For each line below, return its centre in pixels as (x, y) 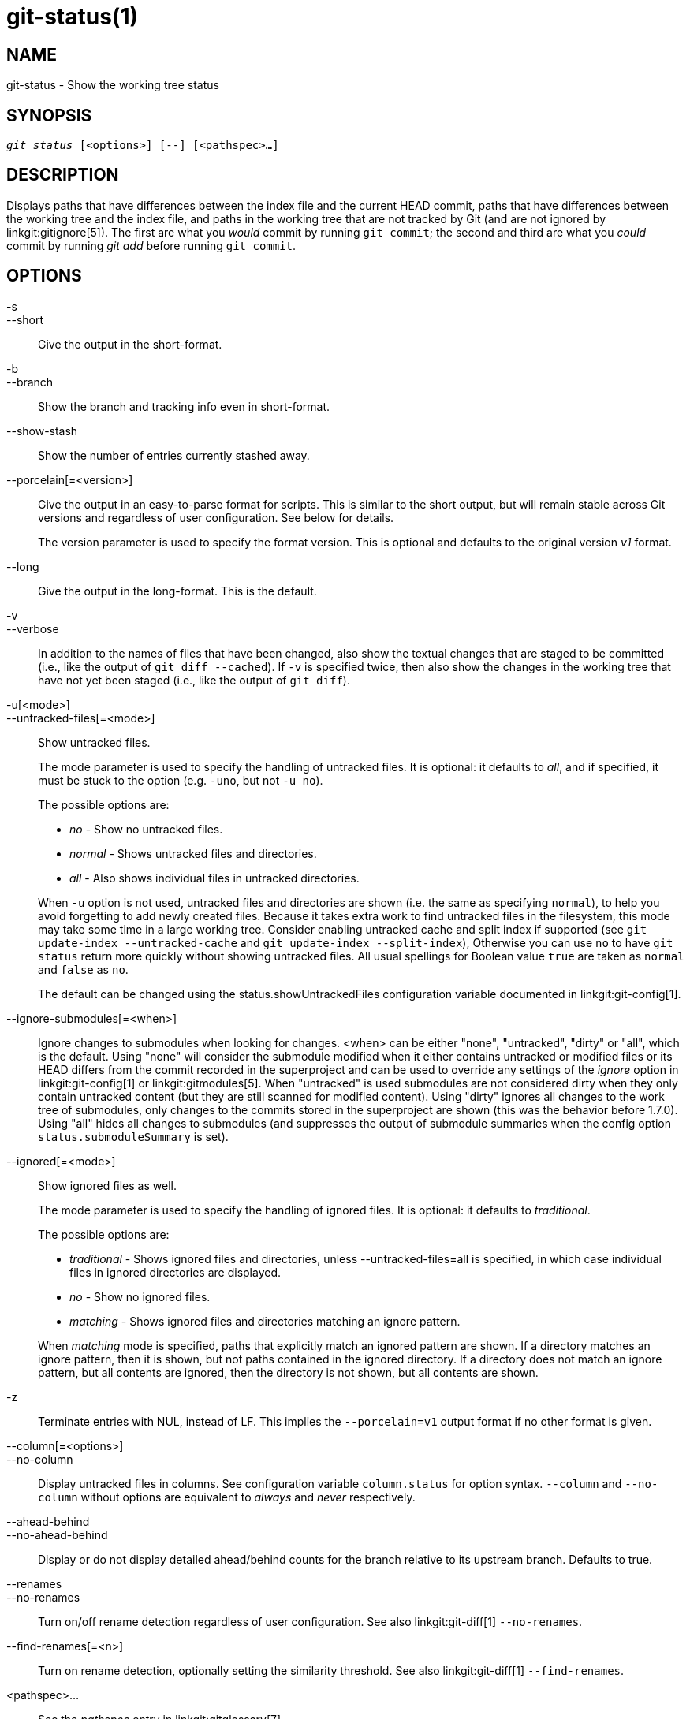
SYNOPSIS (49, 115)
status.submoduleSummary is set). (133, 1136)
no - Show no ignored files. (140, 1296)
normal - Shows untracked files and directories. (193, 853)
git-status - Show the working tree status (113, 85)
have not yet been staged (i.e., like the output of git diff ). (194, 680)
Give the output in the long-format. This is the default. (177, 591)
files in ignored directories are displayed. (175, 1272)
